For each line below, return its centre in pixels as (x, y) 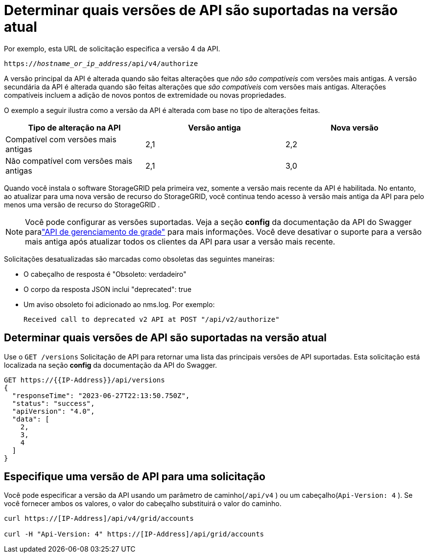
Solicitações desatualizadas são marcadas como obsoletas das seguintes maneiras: (139, 259)
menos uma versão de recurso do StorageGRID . (82, 204)
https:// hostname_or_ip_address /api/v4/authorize (101, 63)
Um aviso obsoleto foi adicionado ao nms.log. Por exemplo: (119, 304)
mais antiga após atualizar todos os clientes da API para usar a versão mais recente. (180, 241)
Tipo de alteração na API (74, 127)
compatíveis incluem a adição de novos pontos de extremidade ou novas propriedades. (145, 95)
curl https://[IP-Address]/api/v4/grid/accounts (99, 519)
